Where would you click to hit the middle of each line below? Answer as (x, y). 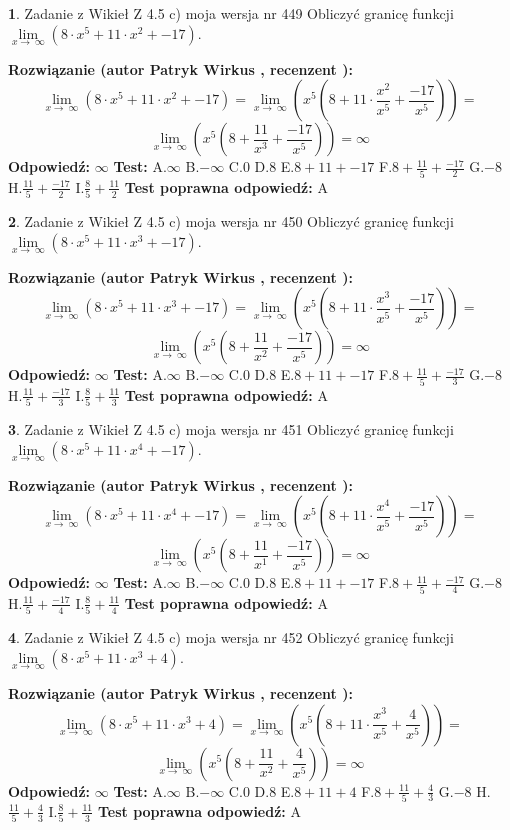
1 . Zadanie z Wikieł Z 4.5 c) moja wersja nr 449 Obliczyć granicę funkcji (231, 13)
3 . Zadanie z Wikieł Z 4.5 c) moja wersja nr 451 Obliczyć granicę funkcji (231, 429)
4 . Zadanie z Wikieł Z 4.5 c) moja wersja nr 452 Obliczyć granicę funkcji (231, 637)
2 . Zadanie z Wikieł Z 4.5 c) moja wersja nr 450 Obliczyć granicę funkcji (231, 221)
